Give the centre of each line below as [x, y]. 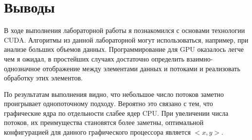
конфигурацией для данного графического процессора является [97, 132]
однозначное [22, 68]
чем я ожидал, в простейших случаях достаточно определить [94, 58]
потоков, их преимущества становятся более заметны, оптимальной [104, 122]
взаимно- [200, 58]
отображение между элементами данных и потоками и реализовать [141, 68]
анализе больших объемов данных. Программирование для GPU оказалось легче [124, 49]
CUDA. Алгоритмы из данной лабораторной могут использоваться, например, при [126, 39]
